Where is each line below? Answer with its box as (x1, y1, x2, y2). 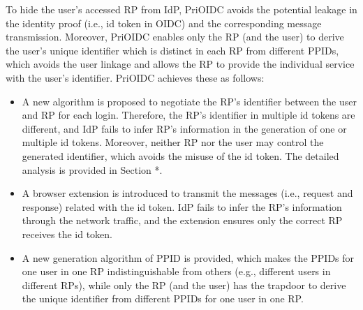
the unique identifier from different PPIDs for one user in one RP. (22, 291, 304, 306)
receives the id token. (22, 226, 113, 241)
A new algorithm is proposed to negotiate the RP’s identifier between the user (22, 94, 357, 108)
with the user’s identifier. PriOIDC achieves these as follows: (6, 70, 265, 84)
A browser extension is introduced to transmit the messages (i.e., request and (22, 186, 353, 200)
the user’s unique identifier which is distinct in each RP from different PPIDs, (6, 43, 339, 57)
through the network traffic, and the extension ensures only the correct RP (22, 213, 343, 228)
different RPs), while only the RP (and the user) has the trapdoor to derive (22, 277, 346, 292)
